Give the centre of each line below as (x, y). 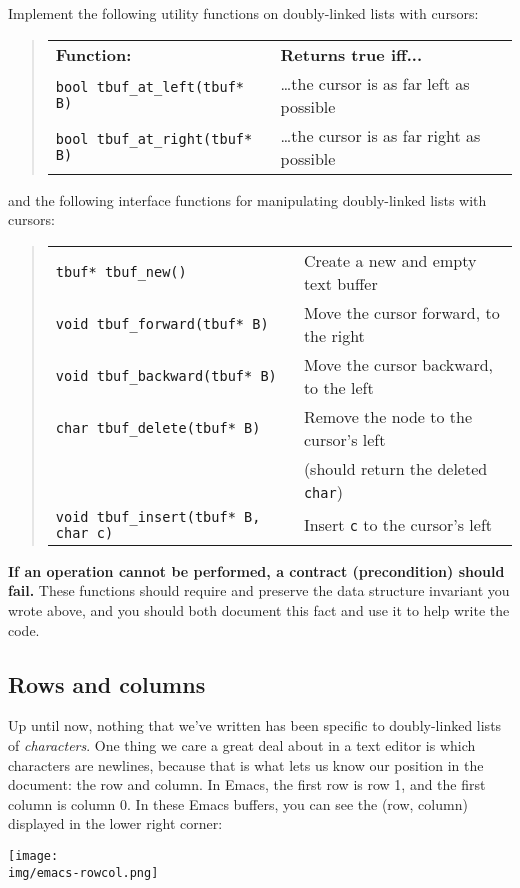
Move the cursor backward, (398, 364)
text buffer (340, 283)
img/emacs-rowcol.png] (83, 872)
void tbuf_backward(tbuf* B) (166, 375)
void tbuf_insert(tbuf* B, (158, 516)
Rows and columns (107, 683)
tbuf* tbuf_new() (121, 271)
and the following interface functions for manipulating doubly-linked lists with (247, 199)
